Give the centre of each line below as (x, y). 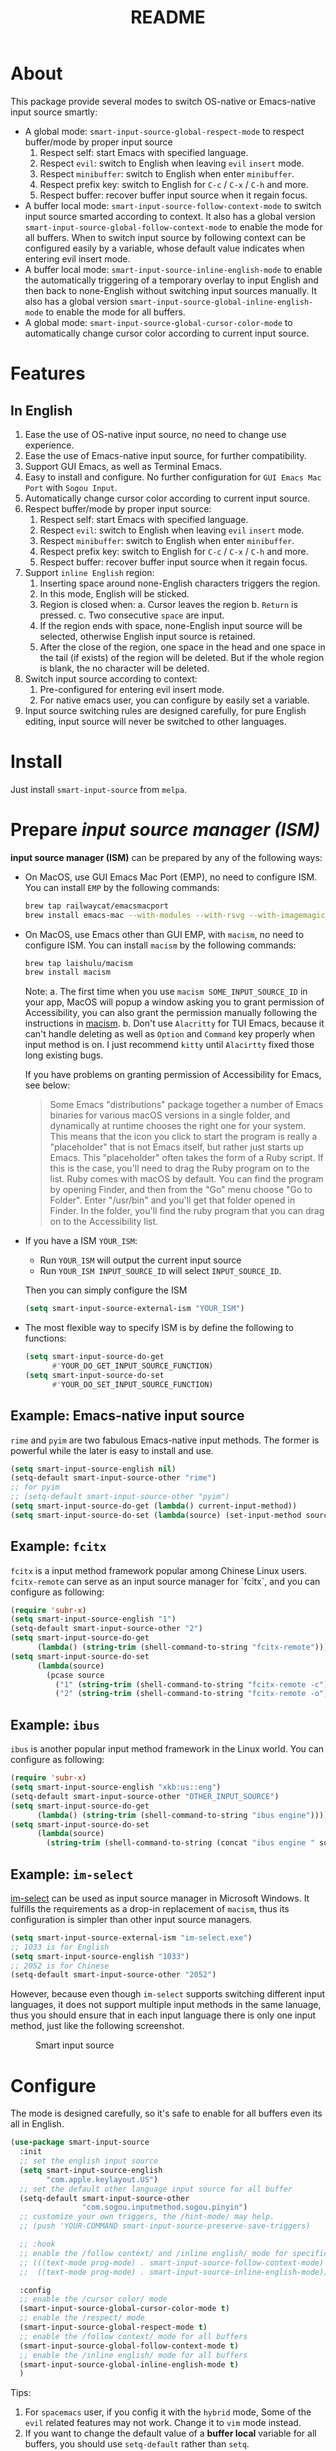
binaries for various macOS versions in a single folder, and (170, 1115)
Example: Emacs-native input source (127, 1416)
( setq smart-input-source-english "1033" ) (100, 1956)
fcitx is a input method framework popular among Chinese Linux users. (159, 1570)
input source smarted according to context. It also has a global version (170, 216)
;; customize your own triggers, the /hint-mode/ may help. (147, 2217)
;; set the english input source (89, 2161)
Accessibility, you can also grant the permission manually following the (171, 1013)
